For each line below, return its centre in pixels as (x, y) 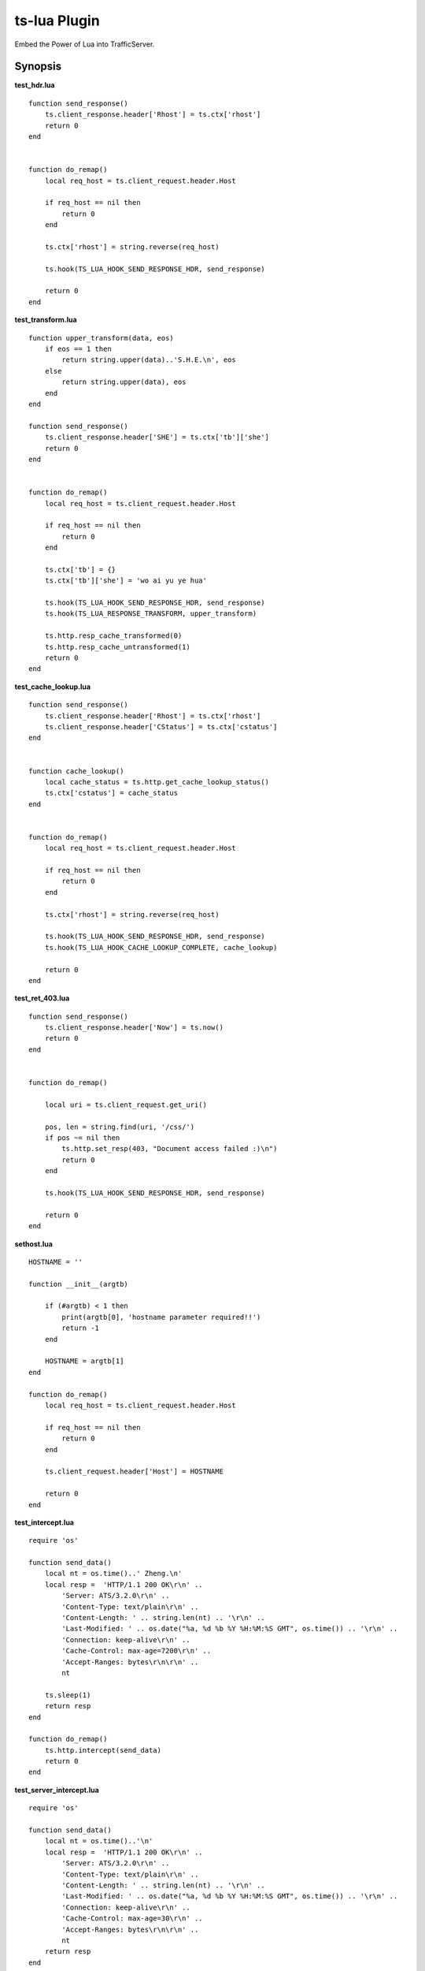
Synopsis (38, 67)
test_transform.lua (46, 320)
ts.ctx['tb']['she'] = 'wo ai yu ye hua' (126, 581)
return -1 (81, 1328)
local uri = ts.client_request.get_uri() (126, 1105)
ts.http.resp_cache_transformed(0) (113, 636)
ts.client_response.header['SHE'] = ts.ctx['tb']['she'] (157, 437)
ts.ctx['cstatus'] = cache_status (111, 793)
